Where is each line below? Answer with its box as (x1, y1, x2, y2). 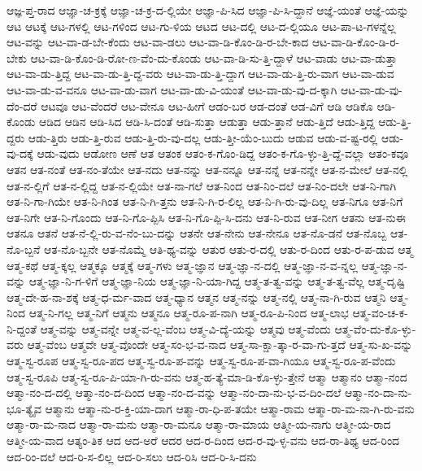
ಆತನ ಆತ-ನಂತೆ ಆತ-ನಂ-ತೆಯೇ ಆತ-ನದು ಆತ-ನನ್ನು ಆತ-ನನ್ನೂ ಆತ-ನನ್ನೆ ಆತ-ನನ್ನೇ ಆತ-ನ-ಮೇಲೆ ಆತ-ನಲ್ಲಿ (7, 160, 408, 177)
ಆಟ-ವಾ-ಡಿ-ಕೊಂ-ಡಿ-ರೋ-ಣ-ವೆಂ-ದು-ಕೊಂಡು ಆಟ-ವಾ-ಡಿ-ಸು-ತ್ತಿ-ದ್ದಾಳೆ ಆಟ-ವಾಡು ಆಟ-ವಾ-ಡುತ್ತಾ (30, 49, 398, 66)
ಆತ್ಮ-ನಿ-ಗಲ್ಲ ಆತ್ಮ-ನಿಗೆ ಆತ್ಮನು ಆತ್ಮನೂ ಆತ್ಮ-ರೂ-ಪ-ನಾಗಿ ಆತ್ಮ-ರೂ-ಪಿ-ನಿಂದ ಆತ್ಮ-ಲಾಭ (28, 304, 349, 321)
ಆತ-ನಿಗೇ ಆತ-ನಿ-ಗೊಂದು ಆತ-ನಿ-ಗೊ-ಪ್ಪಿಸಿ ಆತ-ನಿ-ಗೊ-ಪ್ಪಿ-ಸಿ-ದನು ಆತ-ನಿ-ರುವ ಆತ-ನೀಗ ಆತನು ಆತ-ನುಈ (7, 208, 406, 225)
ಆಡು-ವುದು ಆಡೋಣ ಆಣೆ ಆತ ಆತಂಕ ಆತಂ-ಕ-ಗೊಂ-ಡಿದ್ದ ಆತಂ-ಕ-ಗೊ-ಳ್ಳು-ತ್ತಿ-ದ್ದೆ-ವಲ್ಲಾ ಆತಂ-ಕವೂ (37, 145, 409, 162)
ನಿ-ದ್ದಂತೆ (7, 320, 37, 337)
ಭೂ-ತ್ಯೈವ (7, 399, 41, 416)
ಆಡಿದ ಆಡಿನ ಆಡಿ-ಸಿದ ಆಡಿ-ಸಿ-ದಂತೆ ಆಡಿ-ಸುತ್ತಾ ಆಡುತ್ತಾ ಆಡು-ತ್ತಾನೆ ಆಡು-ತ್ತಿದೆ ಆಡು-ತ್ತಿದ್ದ (39, 113, 375, 130)
